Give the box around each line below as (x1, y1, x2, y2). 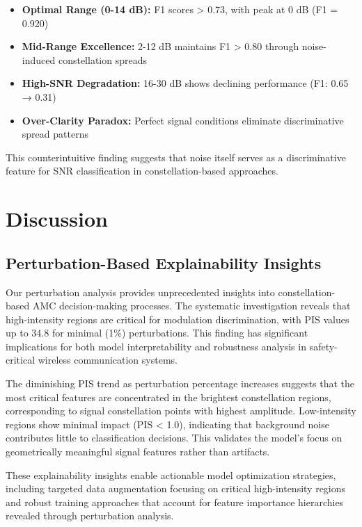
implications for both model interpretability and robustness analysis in (6, 339, 306, 353)
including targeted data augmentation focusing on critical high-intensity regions (6, 481, 346, 496)
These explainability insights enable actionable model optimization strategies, (6, 467, 336, 482)
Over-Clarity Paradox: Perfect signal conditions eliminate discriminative (22, 113, 344, 127)
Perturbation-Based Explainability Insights (6, 252, 322, 273)
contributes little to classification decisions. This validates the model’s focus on (6, 430, 343, 445)
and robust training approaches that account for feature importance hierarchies (6, 494, 344, 509)
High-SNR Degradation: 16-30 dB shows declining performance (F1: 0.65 (22, 76, 349, 90)
